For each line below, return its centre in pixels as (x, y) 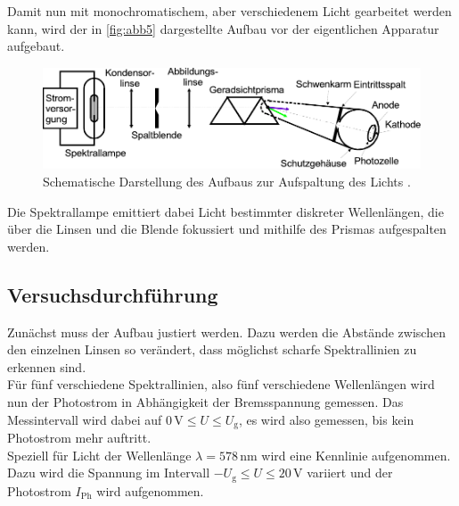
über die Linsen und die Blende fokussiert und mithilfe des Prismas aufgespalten (227, 229)
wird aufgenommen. (150, 490)
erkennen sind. (47, 366)
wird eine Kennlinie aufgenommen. (356, 455)
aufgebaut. (36, 46)
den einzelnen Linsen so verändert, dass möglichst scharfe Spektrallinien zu (212, 349)
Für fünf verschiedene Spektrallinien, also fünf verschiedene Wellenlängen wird (221, 384)
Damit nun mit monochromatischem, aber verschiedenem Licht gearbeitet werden (229, 11)
